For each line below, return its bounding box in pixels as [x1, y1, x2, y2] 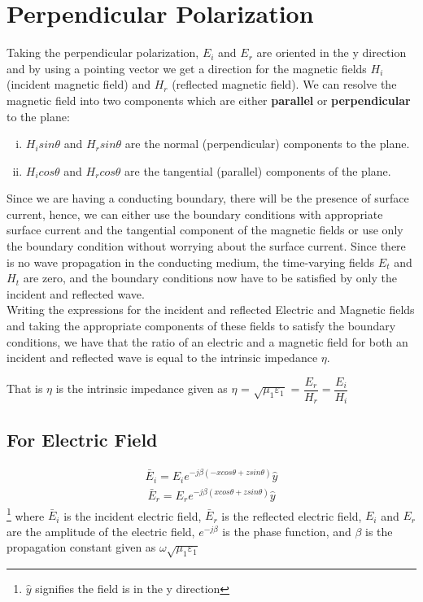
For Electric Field [7, 426, 158, 451]
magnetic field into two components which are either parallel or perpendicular [7, 91, 411, 108]
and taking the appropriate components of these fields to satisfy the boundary [7, 317, 396, 334]
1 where [7, 504, 45, 524]
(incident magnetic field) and [7, 76, 150, 93]
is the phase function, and [222, 522, 351, 539]
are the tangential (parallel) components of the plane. [124, 162, 391, 179]
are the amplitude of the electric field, [7, 522, 195, 539]
